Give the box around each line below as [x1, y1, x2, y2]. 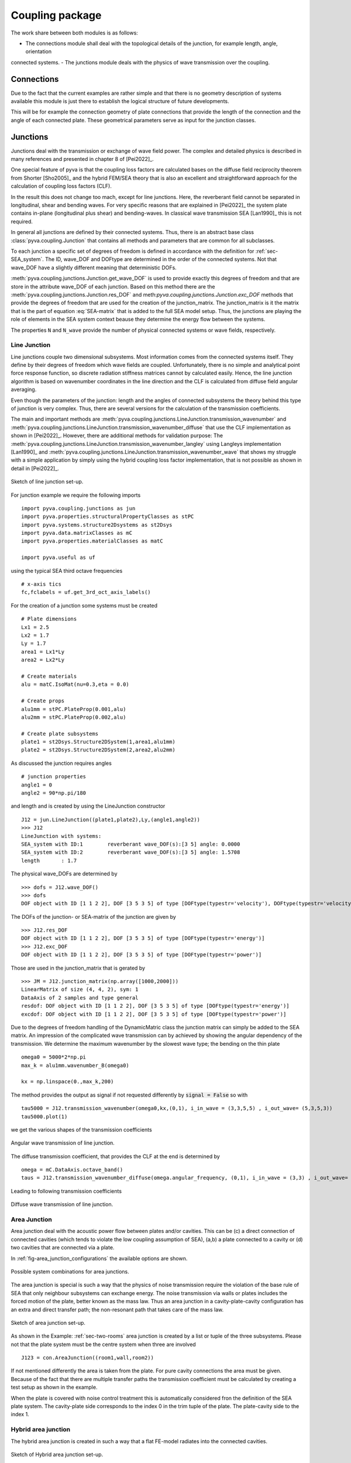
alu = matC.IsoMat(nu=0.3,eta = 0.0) [21, 681, 130, 688]
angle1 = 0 [21, 781, 53, 788]
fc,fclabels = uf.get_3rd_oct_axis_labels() [21, 589, 152, 596]
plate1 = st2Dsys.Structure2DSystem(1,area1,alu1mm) [21, 739, 175, 746]
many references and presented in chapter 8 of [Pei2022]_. [11, 156, 154, 163]
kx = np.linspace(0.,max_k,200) [21, 1079, 114, 1085]
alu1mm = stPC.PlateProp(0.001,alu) [21, 706, 126, 712]
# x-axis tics [21, 581, 61, 588]
